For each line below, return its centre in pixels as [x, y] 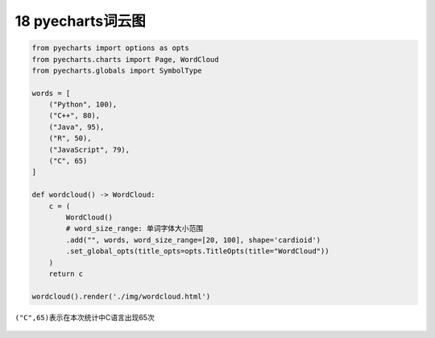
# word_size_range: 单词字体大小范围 [135, 229]
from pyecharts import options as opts [110, 48]
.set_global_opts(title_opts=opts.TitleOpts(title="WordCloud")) [197, 251]
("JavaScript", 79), [89, 150]
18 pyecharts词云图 [80, 21]
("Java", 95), [77, 127]
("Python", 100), [83, 104]
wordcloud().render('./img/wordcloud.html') [121, 296]
